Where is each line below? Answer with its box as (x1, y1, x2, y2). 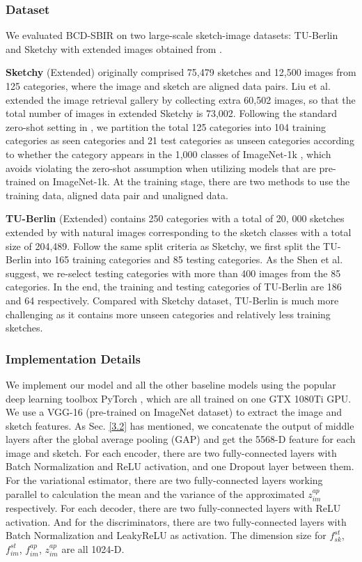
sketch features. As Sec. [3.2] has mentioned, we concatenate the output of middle (6, 418, 354, 432)
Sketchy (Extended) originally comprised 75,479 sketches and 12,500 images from (6, 65, 356, 79)
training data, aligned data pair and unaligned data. (6, 187, 228, 202)
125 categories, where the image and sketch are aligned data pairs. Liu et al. (6, 79, 331, 93)
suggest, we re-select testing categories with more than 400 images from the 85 (6, 265, 341, 280)
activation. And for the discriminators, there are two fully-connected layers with (6, 514, 347, 529)
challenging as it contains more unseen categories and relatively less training (6, 306, 331, 321)
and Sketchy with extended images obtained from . (6, 41, 222, 56)
